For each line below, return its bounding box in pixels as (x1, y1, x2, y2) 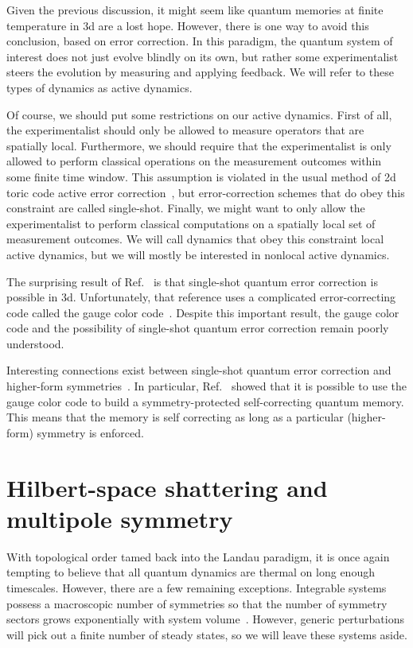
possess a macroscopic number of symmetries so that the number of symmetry (6, 595, 388, 611)
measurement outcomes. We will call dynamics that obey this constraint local (6, 231, 384, 247)
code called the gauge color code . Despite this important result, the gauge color (6, 304, 399, 320)
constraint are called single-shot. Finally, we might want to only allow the (6, 200, 365, 216)
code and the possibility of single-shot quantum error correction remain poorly (6, 320, 389, 336)
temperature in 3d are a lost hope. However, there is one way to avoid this (6, 17, 369, 33)
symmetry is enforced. (37, 424, 144, 440)
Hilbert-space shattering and (6, 471, 328, 503)
